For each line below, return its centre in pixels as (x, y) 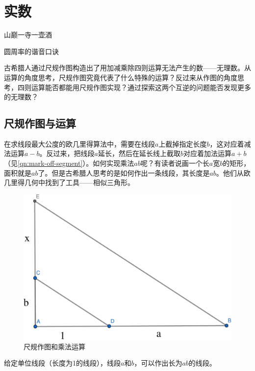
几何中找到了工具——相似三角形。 (79, 182)
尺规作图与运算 (40, 123)
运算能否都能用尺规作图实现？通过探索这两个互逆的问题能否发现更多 (141, 87)
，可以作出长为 (158, 363)
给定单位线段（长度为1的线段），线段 (62, 363)
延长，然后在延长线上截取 (139, 153)
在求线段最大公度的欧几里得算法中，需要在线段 (79, 143)
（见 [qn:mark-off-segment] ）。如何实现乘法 (69, 163)
